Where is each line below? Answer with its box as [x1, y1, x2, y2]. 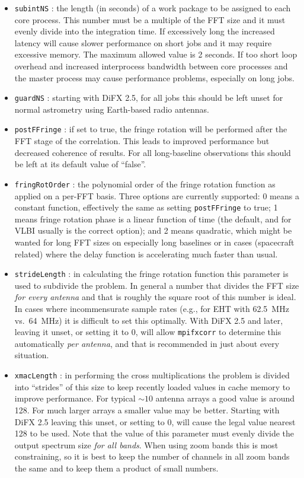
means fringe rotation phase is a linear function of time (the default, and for [14, 212, 292, 225]
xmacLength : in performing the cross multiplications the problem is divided [14, 369, 290, 381]
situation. [14, 349, 49, 361]
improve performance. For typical [14, 392, 136, 404]
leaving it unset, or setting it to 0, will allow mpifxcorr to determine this [14, 326, 281, 338]
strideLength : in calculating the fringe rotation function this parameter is [14, 267, 289, 280]
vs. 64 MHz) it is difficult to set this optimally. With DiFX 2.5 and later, [14, 314, 283, 326]
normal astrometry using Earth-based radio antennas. [14, 103, 209, 115]
